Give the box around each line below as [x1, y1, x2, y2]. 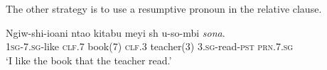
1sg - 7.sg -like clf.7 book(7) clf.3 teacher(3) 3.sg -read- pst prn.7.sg [6, 39, 294, 54]
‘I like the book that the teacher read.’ [6, 52, 172, 67]
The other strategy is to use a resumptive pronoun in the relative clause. [6, 1, 322, 16]
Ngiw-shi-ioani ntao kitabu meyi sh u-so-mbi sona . [6, 25, 225, 40]
